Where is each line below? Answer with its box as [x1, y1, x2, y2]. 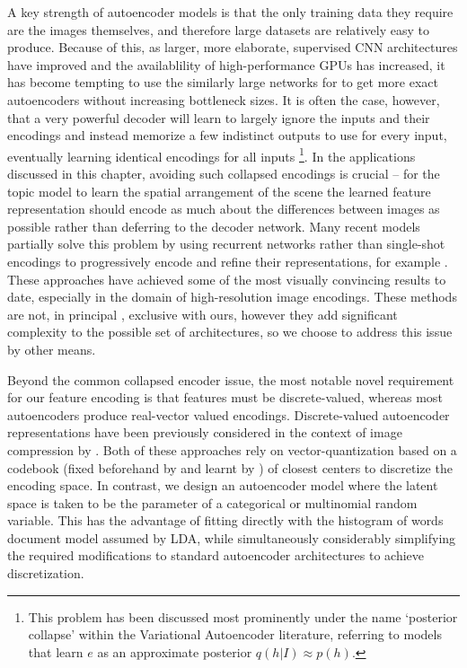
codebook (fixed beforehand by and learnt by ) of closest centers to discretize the [7, 458, 453, 477]
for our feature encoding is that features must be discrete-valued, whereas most [7, 388, 443, 407]
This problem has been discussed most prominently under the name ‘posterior [28, 607, 458, 626]
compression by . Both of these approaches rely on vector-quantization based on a [7, 440, 457, 459]
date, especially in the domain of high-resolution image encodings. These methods [7, 287, 457, 306]
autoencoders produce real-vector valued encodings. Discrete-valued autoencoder [7, 405, 450, 424]
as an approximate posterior [97, 642, 252, 661]
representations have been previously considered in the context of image [7, 423, 402, 442]
